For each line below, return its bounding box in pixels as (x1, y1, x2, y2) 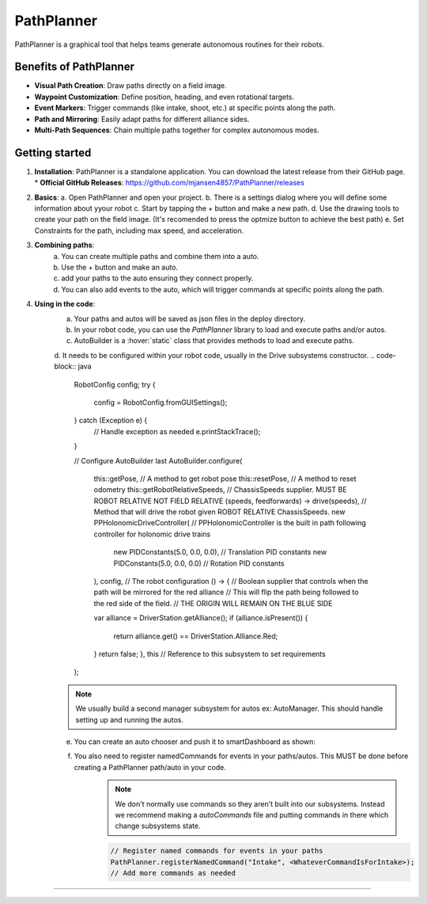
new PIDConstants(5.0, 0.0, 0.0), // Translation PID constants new (113, 547, 327, 557)
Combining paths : (34, 240, 95, 250)
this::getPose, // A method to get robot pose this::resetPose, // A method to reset (93, 474, 357, 483)
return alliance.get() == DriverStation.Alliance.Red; (113, 631, 278, 641)
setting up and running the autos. (75, 715, 183, 724)
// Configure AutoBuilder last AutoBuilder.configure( (74, 456, 243, 465)
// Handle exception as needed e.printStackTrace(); (93, 426, 261, 436)
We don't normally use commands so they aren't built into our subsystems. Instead (115, 799, 385, 808)
